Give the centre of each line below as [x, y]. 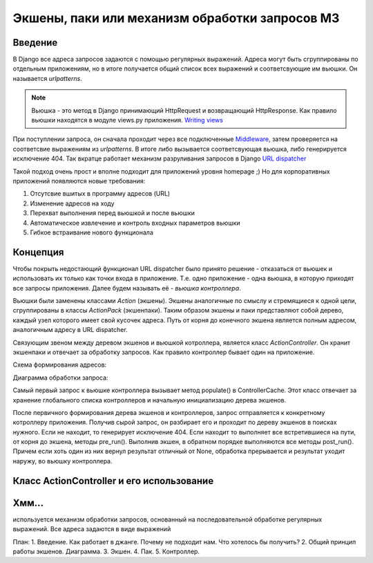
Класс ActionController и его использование [113, 481]
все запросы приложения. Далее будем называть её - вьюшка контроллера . [127, 288]
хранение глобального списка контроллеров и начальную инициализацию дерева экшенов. [150, 400]
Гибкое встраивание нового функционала [92, 232]
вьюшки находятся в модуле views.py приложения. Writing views [127, 120]
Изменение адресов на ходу [72, 203]
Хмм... [28, 502]
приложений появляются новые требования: [79, 181]
